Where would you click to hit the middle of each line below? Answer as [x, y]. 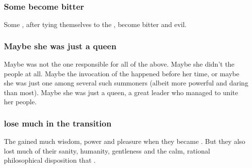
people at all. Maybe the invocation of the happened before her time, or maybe [122, 73]
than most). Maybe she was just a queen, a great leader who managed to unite [121, 92]
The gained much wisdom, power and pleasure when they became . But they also [125, 141]
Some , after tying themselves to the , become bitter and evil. [95, 24]
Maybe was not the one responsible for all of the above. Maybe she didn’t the [119, 64]
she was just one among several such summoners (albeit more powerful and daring [126, 83]
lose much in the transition [58, 123]
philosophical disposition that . [50, 160]
